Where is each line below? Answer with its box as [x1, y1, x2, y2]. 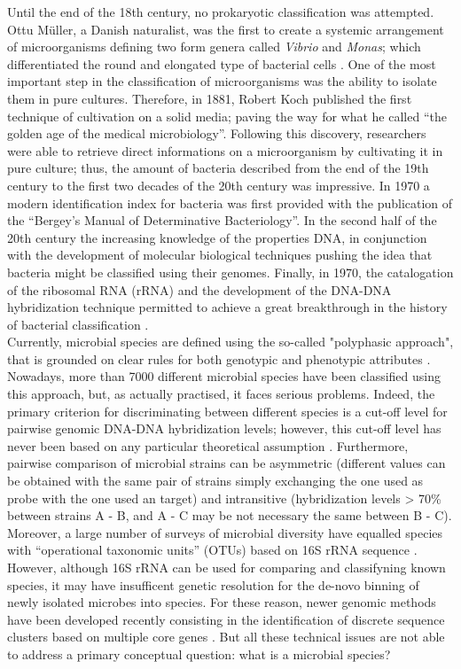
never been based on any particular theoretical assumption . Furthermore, [7, 436, 409, 455]
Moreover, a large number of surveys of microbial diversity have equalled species [7, 523, 443, 541]
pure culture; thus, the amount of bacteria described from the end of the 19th [7, 159, 429, 177]
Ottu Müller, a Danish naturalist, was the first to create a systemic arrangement [7, 19, 444, 38]
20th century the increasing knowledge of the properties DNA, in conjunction [7, 228, 427, 246]
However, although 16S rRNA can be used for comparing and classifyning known [7, 558, 446, 576]
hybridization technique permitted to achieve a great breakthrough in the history [7, 298, 448, 316]
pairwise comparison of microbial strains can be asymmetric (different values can [7, 454, 446, 472]
